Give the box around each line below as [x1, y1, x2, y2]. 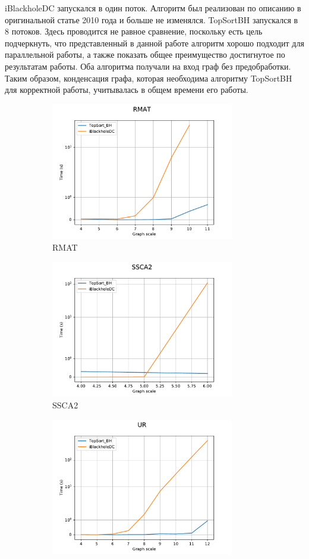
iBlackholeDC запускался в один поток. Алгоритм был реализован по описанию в [5, 2, 301, 14]
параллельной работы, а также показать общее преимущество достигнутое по [5, 48, 285, 61]
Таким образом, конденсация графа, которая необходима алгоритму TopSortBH [5, 71, 292, 84]
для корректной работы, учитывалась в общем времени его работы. [5, 83, 248, 96]
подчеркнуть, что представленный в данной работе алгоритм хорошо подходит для [5, 36, 304, 49]
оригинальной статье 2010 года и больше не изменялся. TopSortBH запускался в [5, 13, 298, 26]
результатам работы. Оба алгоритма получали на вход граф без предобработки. [5, 60, 291, 72]
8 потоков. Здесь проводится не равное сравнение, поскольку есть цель [5, 25, 263, 38]
